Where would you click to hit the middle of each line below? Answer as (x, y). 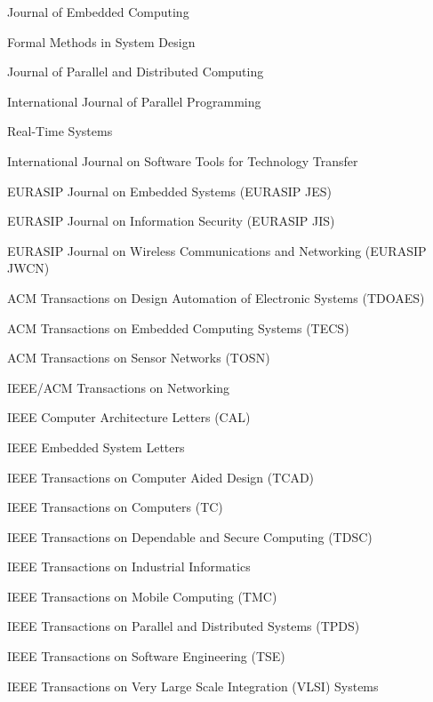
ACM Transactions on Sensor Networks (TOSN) (139, 358)
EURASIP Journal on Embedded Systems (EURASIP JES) (170, 191)
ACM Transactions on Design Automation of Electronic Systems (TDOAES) (216, 297)
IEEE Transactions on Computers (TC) (115, 507)
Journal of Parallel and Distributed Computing (136, 72)
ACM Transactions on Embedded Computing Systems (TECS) (178, 327)
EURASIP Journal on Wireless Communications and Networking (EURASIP (217, 250)
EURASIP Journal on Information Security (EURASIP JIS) (171, 221)
